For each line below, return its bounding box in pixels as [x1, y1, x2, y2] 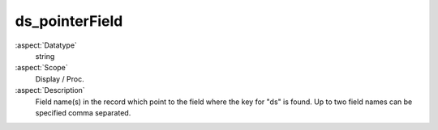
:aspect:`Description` [15, 86, 85, 95]
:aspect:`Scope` [15, 63, 68, 73]
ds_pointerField [15, 12, 123, 30]
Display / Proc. [35, 73, 84, 84]
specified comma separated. [35, 107, 131, 117]
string [35, 51, 55, 61]
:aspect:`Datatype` [15, 40, 77, 50]
